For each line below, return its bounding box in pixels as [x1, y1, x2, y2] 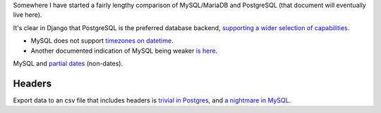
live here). [13, 11, 42, 19]
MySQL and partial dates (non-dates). [13, 59, 123, 67]
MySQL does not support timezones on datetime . [30, 36, 174, 45]
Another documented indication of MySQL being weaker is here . [30, 46, 218, 55]
